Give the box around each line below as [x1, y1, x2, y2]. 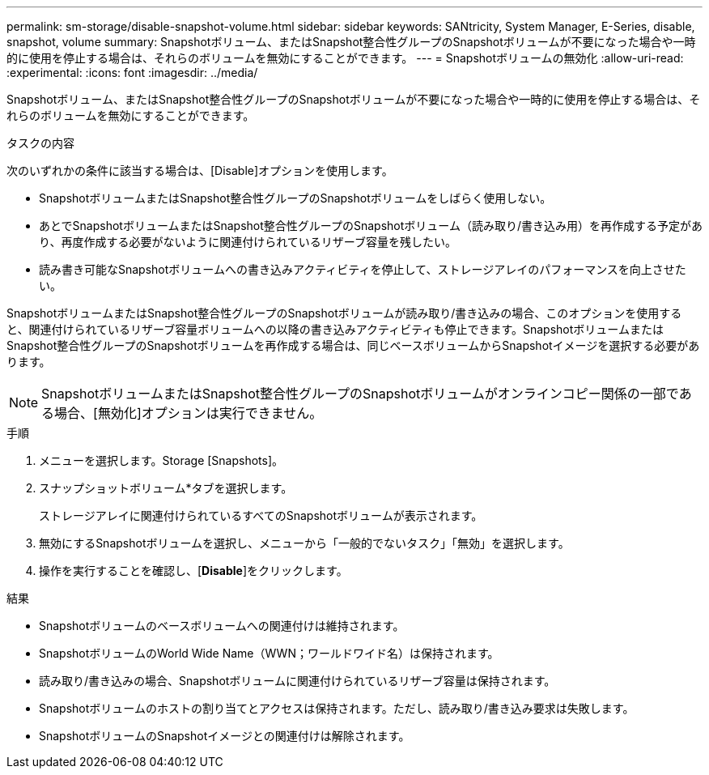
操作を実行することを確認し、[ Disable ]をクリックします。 [39, 564, 348, 577]
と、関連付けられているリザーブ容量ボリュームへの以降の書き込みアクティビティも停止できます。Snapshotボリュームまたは [6, 322, 664, 336]
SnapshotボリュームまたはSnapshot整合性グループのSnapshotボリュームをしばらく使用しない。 [39, 191, 552, 205]
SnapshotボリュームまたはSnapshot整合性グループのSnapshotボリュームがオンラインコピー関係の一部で [41, 385, 679, 402]
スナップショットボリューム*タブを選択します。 [39, 481, 293, 495]
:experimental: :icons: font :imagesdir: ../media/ [6, 66, 258, 79]
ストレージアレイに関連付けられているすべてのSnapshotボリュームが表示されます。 [39, 509, 483, 522]
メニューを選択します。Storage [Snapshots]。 [39, 454, 284, 467]
